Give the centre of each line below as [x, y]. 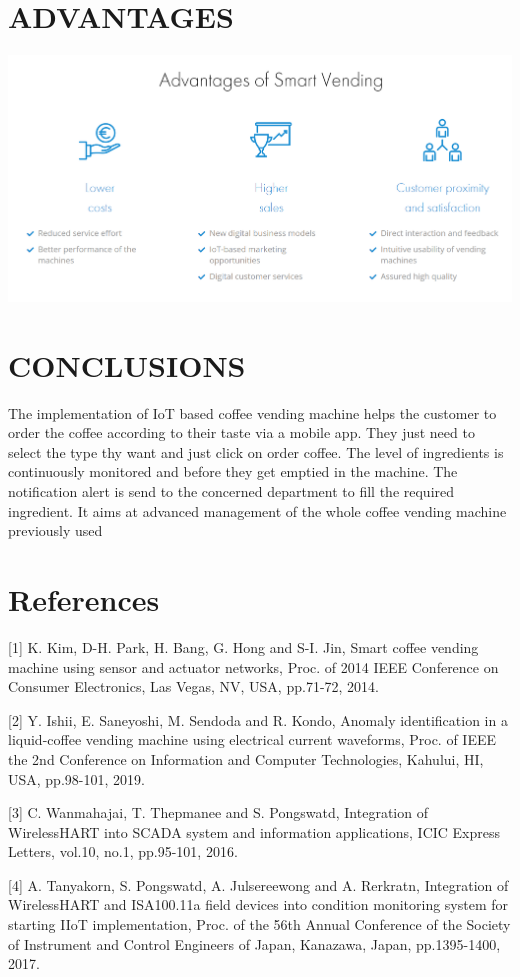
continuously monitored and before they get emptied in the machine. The [233, 471]
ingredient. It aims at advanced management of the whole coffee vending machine [257, 510]
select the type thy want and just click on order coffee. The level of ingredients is [256, 451]
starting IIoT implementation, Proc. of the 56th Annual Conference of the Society [259, 924]
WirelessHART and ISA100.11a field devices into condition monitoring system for [258, 904]
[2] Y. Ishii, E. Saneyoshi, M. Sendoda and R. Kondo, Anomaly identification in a [258, 719]
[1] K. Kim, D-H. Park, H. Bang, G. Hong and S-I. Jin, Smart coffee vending [243, 646]
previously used [55, 530]
